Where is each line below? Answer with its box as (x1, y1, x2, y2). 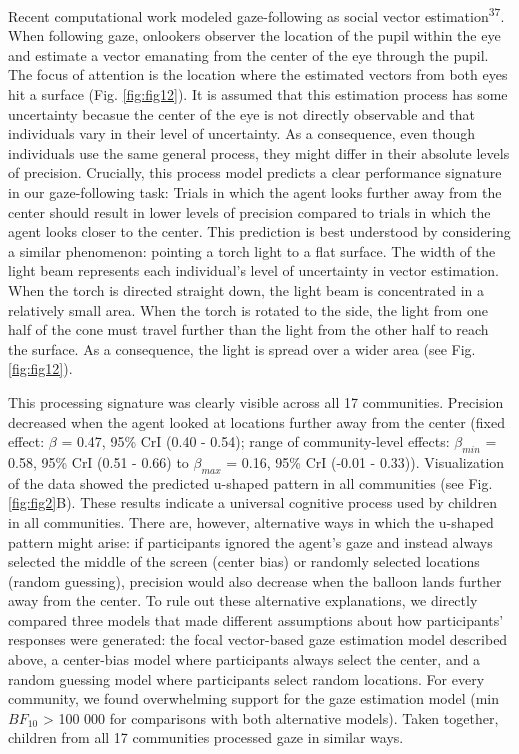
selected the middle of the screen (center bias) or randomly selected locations (8, 551, 480, 572)
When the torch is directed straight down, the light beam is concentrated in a (8, 279, 484, 300)
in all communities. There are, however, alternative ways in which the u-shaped (8, 511, 494, 532)
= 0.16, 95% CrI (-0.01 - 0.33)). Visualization (226, 451, 505, 472)
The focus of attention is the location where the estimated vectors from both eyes (8, 64, 508, 85)
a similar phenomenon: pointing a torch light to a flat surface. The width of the (8, 240, 496, 261)
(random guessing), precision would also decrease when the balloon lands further (8, 570, 502, 591)
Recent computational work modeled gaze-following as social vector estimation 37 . (8, 3, 505, 26)
